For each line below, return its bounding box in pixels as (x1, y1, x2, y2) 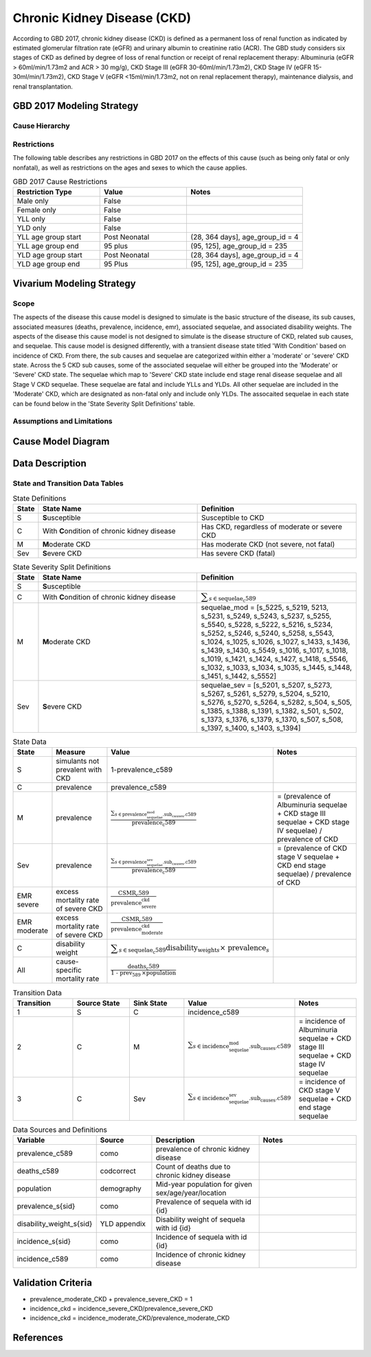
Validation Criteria (12, 1277, 93, 1288)
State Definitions (12, 493, 67, 503)
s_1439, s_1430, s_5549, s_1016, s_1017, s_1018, (201, 646, 348, 655)
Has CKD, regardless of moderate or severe (201, 522, 343, 532)
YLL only (16, 214, 46, 224)
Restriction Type (16, 187, 72, 197)
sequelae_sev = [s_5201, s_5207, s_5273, (201, 681, 333, 690)
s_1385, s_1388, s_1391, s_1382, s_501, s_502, (201, 706, 344, 716)
